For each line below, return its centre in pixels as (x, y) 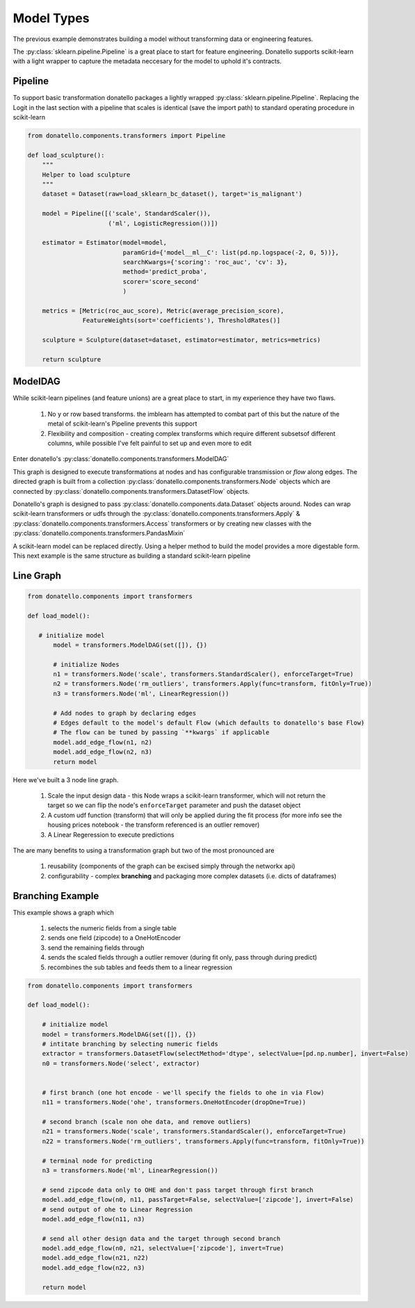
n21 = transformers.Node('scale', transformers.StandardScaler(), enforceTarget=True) (194, 1131)
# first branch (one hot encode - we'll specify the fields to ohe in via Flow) (183, 1092)
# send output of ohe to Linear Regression (117, 1209)
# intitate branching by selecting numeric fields (130, 1044)
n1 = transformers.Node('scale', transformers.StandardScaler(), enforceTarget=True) (203, 674)
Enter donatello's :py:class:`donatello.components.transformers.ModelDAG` (121, 459)
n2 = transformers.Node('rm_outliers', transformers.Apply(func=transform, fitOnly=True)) (212, 684)
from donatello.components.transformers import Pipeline (127, 136)
